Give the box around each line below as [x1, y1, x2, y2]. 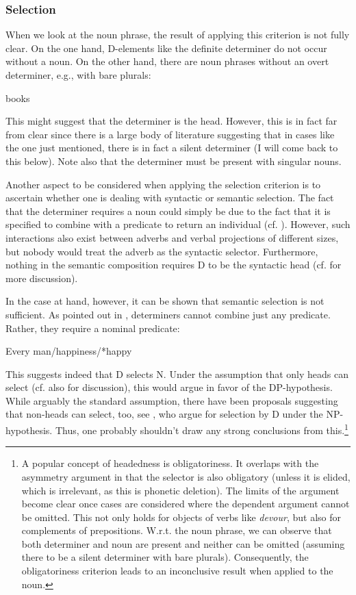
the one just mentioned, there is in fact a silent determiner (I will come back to [5, 140, 338, 155]
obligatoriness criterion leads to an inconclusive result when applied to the [21, 564, 333, 578]
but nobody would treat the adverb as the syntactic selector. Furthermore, [5, 244, 318, 258]
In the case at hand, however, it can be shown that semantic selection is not [5, 294, 325, 308]
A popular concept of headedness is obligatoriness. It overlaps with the [21, 456, 319, 470]
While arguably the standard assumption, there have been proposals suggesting [5, 393, 338, 407]
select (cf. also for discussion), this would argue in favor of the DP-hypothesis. [5, 380, 333, 394]
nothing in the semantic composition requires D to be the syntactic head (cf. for [5, 257, 342, 272]
